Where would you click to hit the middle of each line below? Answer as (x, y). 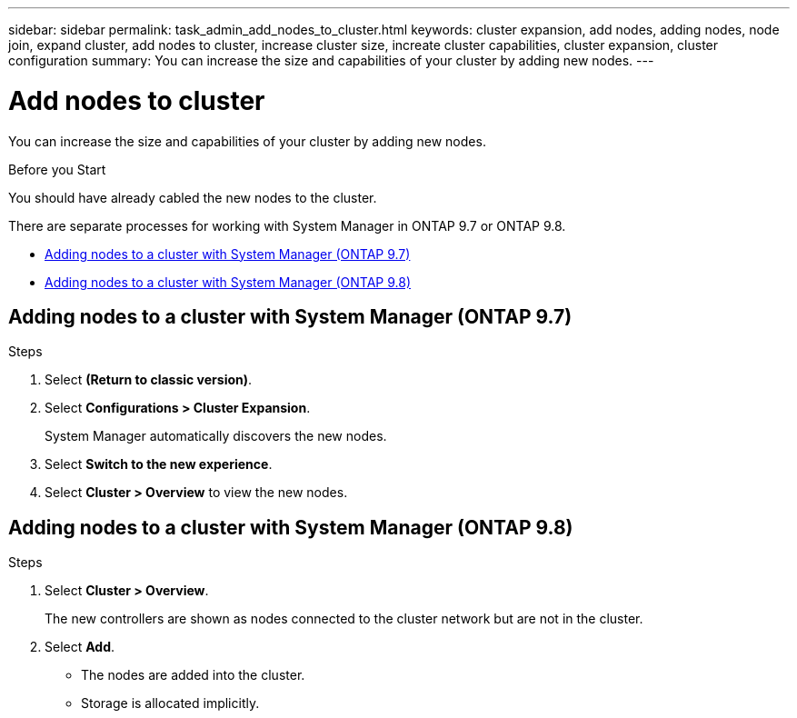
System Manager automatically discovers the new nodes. (216, 436)
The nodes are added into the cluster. (193, 675)
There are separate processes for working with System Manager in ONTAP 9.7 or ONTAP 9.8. (287, 225)
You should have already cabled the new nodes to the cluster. (193, 197)
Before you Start (57, 169)
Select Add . (80, 647)
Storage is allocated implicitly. (170, 703)
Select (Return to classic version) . (149, 380)
